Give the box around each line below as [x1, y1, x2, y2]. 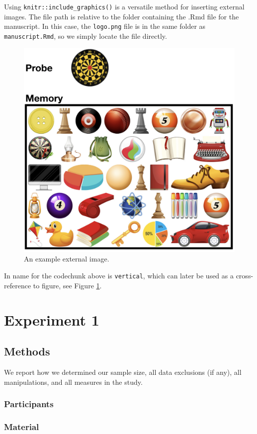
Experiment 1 [4, 309, 99, 330]
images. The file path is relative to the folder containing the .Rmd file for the [4, 11, 239, 21]
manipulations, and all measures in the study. [4, 376, 143, 387]
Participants [4, 398, 54, 410]
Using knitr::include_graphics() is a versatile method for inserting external [4, 1, 245, 11]
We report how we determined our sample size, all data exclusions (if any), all [4, 366, 242, 377]
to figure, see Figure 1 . [33, 280, 102, 290]
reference [4, 280, 31, 290]
